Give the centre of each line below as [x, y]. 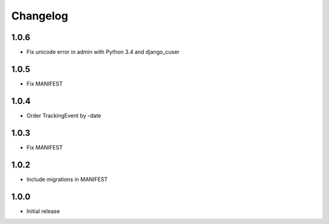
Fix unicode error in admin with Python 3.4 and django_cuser [103, 52]
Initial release [43, 211]
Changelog [40, 16]
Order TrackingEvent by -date [64, 115]
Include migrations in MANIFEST [67, 179]
